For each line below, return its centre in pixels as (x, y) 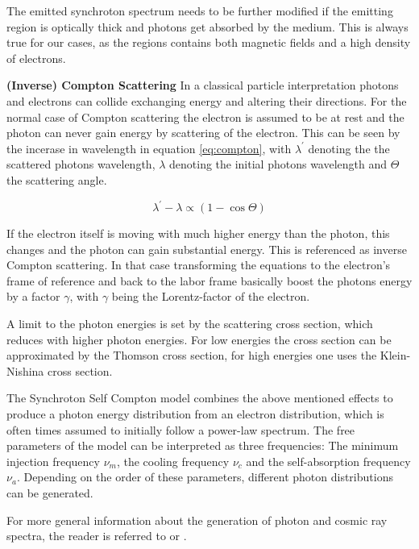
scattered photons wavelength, (81, 164)
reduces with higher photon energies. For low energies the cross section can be (199, 339)
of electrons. (36, 58)
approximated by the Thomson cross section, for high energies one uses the (192, 355)
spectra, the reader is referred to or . (97, 536)
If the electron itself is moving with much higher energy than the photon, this (198, 233)
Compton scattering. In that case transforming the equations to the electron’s (199, 265)
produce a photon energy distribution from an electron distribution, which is (195, 413)
